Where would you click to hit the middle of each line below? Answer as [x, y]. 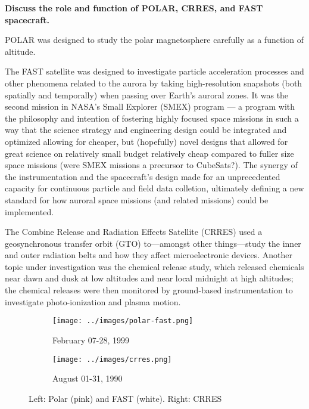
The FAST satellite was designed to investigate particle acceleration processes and [154, 71]
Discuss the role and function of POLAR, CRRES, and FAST [134, 8]
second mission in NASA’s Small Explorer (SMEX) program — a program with [150, 106]
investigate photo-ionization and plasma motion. [93, 301]
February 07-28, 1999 [91, 340]
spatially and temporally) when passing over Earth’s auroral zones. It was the [147, 94]
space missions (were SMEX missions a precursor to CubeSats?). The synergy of [151, 165]
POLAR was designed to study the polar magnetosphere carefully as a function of [154, 40]
